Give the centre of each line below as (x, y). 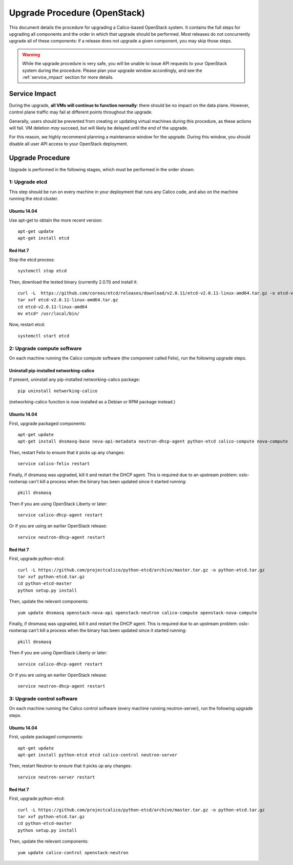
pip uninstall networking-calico (58, 391)
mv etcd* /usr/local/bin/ (49, 314)
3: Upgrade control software (43, 699)
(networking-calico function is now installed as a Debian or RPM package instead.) (92, 402)
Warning (31, 54)
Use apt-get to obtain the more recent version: (56, 220)
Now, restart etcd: (27, 325)
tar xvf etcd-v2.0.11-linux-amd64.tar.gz (68, 300)
